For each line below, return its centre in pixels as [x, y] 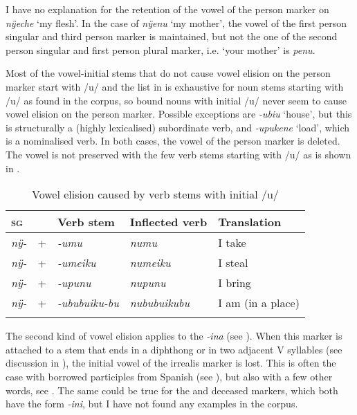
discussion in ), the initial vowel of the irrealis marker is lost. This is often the [171, 363]
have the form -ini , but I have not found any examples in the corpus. [152, 404]
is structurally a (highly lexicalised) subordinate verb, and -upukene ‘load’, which [178, 127]
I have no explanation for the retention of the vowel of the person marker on [167, 9]
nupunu [148, 283]
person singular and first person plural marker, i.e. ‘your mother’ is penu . [161, 49]
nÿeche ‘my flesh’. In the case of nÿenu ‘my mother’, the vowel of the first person [176, 22]
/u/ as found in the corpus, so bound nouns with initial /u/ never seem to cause [176, 100]
